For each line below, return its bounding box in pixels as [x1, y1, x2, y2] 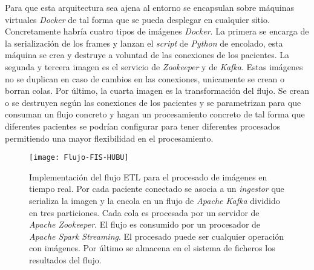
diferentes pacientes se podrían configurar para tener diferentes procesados [5, 119, 280, 132]
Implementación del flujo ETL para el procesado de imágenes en [29, 170, 267, 183]
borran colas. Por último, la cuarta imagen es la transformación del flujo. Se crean [5, 84, 310, 97]
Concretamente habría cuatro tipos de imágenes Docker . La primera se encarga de [5, 25, 309, 38]
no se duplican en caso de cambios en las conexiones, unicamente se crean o [5, 72, 285, 85]
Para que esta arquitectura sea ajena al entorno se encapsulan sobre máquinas [5, 1, 295, 13]
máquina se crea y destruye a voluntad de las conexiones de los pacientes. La [5, 48, 290, 61]
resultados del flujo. [29, 253, 102, 266]
